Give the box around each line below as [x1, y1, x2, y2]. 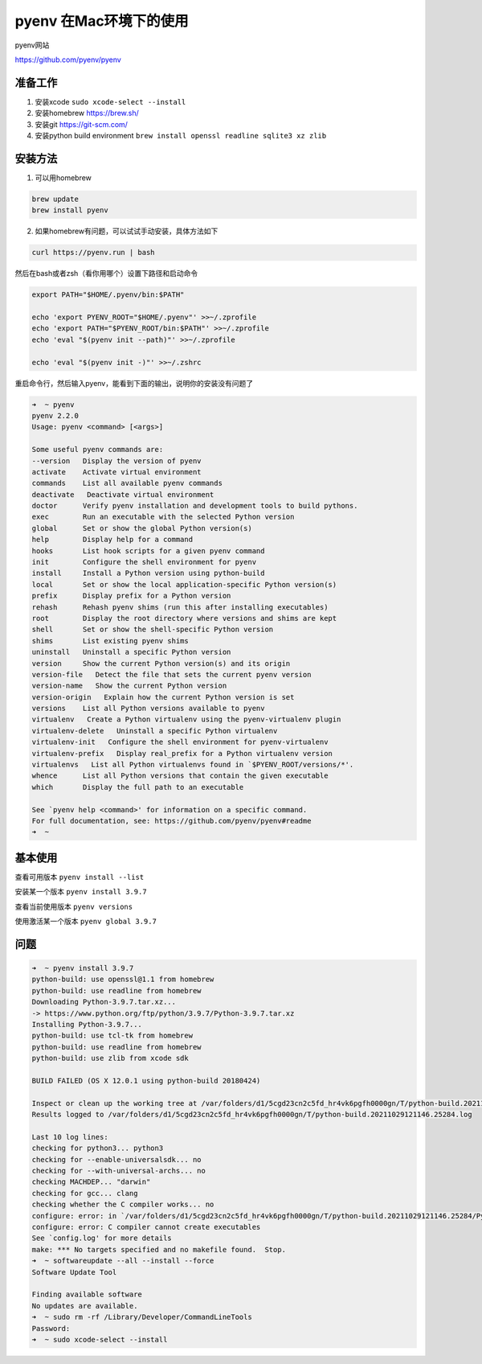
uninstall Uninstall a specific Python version [31, 647, 231, 657]
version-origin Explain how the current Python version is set [31, 692, 295, 701]
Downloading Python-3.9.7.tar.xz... [31, 997, 177, 1007]
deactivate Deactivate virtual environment [31, 490, 214, 499]
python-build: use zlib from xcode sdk [31, 1054, 189, 1063]
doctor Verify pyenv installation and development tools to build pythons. [31, 501, 358, 511]
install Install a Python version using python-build [31, 569, 265, 578]
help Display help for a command [31, 535, 193, 544]
